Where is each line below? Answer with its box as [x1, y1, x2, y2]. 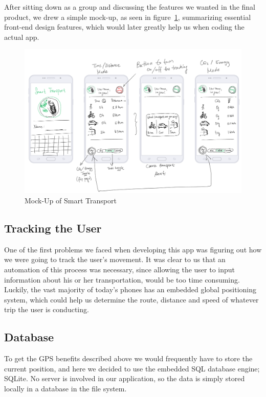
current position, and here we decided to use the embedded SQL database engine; [4, 363, 260, 373]
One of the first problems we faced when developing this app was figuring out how [4, 244, 262, 254]
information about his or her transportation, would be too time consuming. [4, 274, 240, 285]
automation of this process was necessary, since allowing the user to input [4, 264, 235, 274]
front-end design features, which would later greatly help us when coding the [4, 21, 245, 32]
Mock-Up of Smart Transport [25, 195, 117, 205]
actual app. [4, 31, 39, 42]
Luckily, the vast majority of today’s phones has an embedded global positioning [4, 284, 256, 295]
